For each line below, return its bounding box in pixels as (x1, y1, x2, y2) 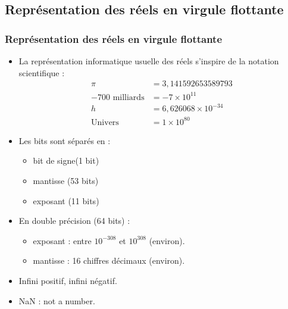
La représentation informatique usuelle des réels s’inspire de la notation (18, 55, 279, 67)
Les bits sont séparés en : (18, 134, 111, 146)
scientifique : (18, 66, 65, 79)
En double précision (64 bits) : (18, 214, 130, 227)
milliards (112, 93, 145, 102)
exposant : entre (33, 234, 92, 246)
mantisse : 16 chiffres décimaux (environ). (33, 254, 185, 267)
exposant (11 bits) (33, 194, 99, 207)
